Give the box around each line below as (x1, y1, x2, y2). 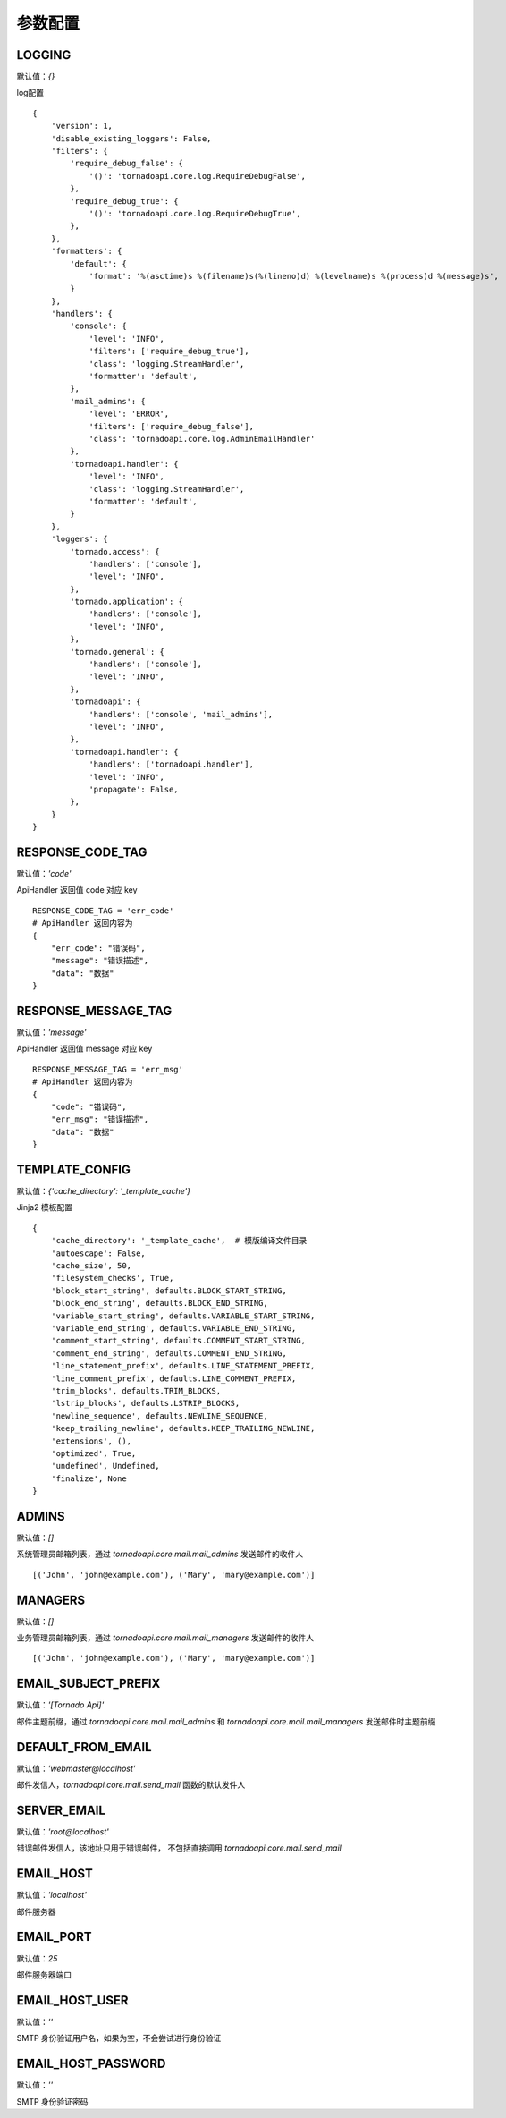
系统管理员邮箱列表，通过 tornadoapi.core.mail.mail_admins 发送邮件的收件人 (16, 1548, 304, 1560)
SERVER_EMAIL (16, 1802, 106, 1817)
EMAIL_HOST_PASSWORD (16, 2056, 166, 2071)
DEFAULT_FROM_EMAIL (16, 1740, 152, 1755)
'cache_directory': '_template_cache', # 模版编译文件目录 (50, 1235, 308, 1246)
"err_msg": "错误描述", (50, 1114, 149, 1124)
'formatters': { (50, 246, 122, 257)
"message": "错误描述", (50, 955, 149, 966)
